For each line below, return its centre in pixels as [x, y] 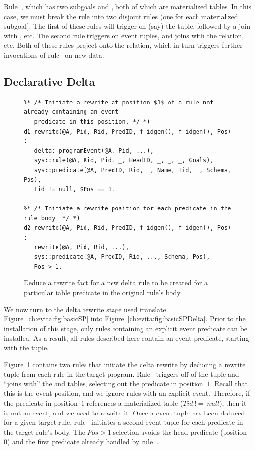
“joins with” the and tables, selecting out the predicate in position [104, 383]
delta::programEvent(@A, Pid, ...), [94, 151]
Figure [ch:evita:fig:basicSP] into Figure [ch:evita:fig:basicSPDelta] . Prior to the [125, 319]
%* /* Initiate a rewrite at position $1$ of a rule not [119, 102]
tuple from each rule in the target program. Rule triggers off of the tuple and [122, 374]
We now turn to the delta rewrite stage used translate [85, 309]
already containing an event [71, 112]
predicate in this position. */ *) [92, 121]
